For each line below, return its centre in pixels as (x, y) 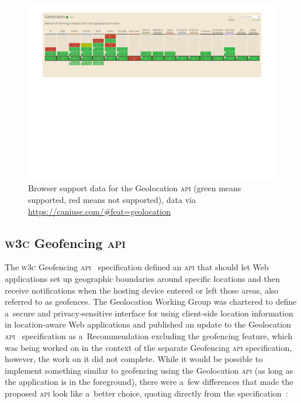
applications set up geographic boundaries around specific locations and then (142, 278)
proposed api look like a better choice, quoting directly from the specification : (146, 393)
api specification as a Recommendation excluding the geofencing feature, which (149, 335)
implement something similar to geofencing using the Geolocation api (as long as (149, 370)
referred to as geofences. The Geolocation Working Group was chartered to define (151, 302)
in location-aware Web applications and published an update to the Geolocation (148, 324)
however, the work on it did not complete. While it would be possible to (134, 359)
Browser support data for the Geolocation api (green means (135, 188)
